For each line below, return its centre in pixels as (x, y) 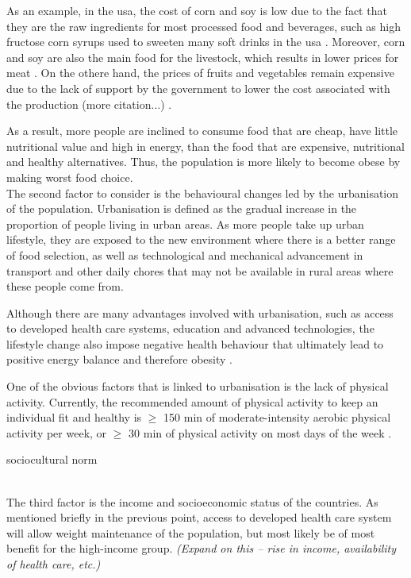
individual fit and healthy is (74, 417)
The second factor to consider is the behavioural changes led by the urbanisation (203, 193)
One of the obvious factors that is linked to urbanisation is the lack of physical (198, 386)
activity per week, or (57, 432)
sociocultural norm (52, 459)
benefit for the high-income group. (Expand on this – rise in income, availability (202, 548)
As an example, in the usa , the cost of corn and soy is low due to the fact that (197, 10)
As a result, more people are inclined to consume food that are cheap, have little (202, 131)
